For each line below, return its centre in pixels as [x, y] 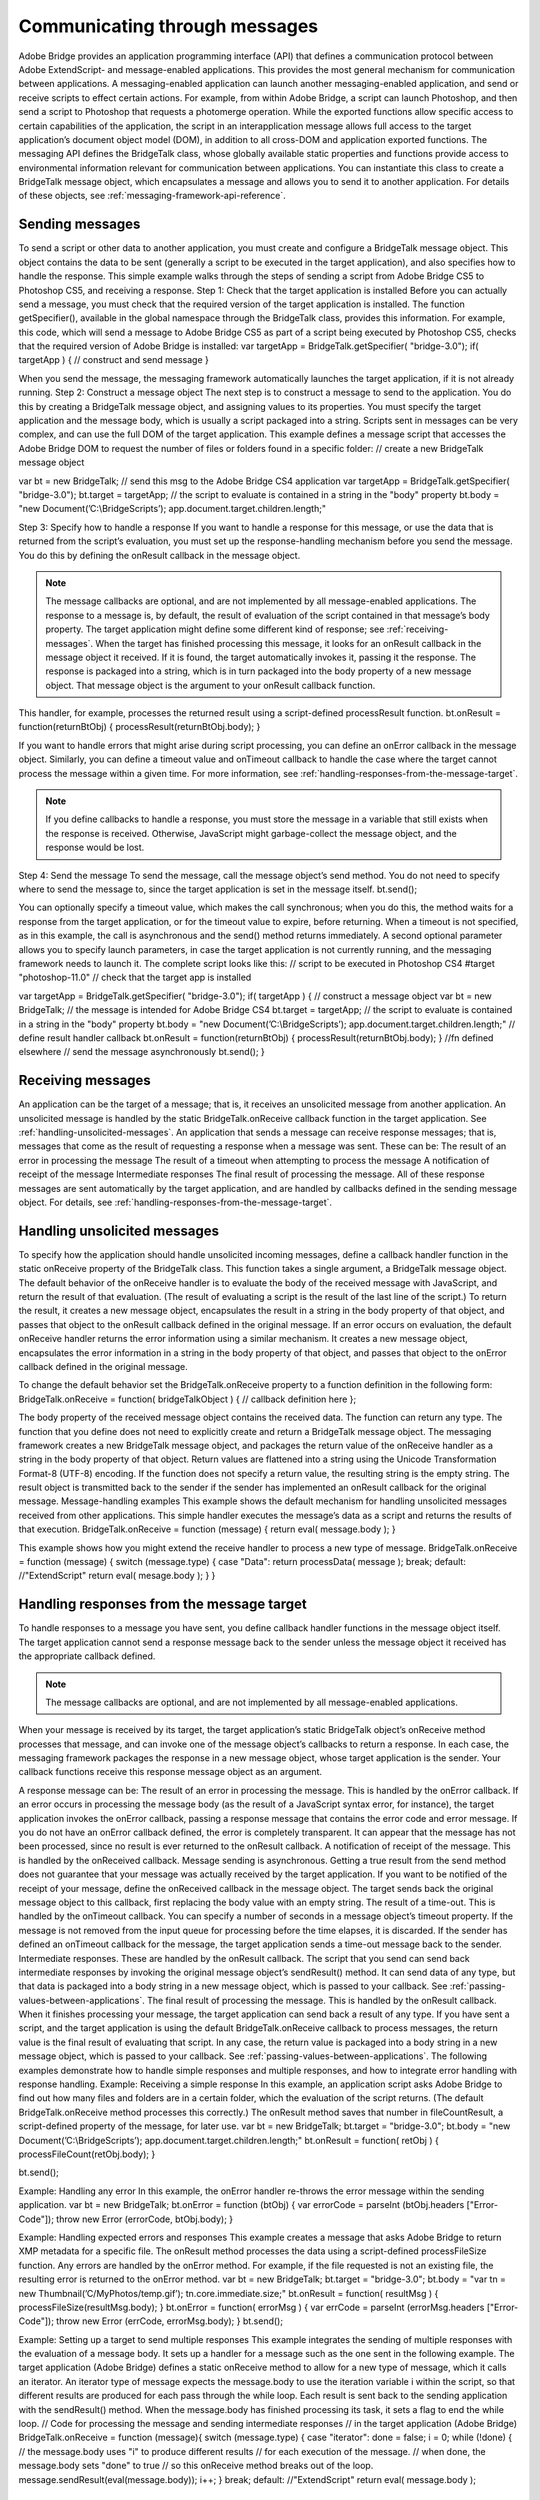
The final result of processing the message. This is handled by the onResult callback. [321, 2000]
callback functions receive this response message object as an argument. [170, 1772]
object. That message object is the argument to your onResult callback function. [210, 685]
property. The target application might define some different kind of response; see [215, 629]
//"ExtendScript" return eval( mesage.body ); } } [117, 1576]
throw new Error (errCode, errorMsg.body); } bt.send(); [170, 2321]
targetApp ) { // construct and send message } [113, 360]
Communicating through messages [168, 26]
